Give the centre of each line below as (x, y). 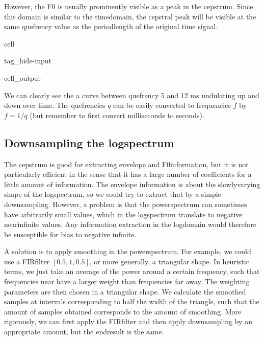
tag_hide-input (28, 61)
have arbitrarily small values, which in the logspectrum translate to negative (123, 214)
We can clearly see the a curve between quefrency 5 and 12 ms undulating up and (132, 95)
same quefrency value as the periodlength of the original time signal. (111, 26)
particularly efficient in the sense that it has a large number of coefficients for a (128, 174)
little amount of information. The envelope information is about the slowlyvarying (132, 184)
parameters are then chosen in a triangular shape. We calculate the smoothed (125, 291)
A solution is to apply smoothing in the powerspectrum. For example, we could (128, 251)
